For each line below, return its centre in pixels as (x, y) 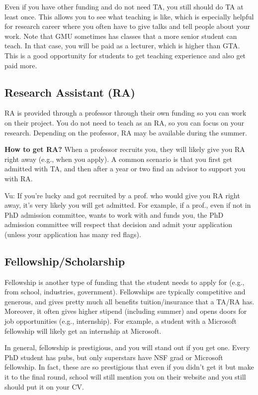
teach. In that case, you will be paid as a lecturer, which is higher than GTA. (122, 46)
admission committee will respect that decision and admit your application (119, 224)
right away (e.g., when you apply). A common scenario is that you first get (119, 159)
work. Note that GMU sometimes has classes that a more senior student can (121, 36)
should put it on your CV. (44, 386)
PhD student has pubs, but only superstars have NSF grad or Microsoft (114, 357)
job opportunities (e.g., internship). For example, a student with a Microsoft (121, 321)
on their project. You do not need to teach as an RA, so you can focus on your (124, 122)
